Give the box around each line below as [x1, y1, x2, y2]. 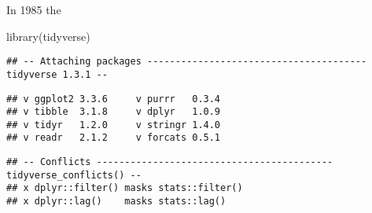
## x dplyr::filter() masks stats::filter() [6, 182, 243, 194]
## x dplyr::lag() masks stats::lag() [6, 196, 227, 207]
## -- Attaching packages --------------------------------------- [6, 56, 367, 68]
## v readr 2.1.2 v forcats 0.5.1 [6, 132, 221, 144]
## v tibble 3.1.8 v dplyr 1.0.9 [6, 106, 221, 118]
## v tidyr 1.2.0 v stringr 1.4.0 [6, 119, 221, 130]
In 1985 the [6, 2, 61, 17]
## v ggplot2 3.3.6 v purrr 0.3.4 [6, 93, 221, 105]
